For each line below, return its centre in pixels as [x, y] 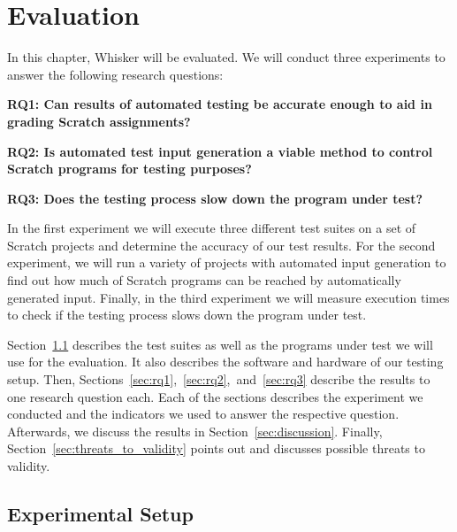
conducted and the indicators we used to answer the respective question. [203, 414]
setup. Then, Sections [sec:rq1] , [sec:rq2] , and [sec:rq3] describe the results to [219, 379]
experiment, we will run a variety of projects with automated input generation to [227, 262]
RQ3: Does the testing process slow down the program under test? [215, 198]
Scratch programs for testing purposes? [129, 169]
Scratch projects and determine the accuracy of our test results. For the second [221, 245]
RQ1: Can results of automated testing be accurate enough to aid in [220, 104]
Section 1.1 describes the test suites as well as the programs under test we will [220, 344]
